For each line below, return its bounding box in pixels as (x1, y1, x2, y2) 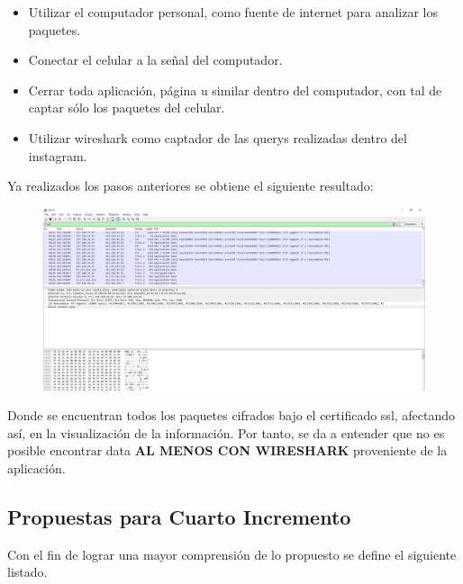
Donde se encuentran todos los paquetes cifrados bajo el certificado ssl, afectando (7, 406, 456, 425)
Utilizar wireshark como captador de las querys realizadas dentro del (28, 128, 407, 147)
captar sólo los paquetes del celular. (28, 98, 225, 117)
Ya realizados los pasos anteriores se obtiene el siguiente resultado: (7, 176, 374, 195)
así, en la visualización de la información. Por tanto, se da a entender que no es (7, 423, 445, 442)
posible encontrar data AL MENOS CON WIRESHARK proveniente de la (7, 441, 448, 460)
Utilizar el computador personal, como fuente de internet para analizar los (28, 3, 439, 21)
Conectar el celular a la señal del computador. (28, 50, 283, 69)
